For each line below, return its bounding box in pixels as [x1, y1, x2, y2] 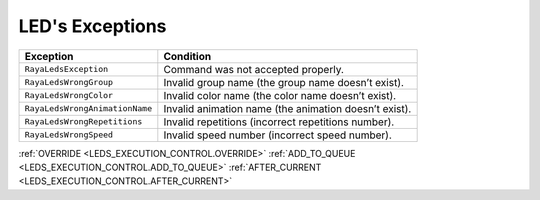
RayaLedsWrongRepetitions [24, 116, 143, 127]
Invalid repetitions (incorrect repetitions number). [163, 115, 395, 129]
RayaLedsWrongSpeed [24, 130, 114, 140]
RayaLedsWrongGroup [24, 77, 114, 88]
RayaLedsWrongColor [24, 90, 114, 101]
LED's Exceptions [18, 15, 167, 37]
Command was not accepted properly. [163, 62, 345, 76]
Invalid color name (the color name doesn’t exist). [163, 88, 397, 102]
